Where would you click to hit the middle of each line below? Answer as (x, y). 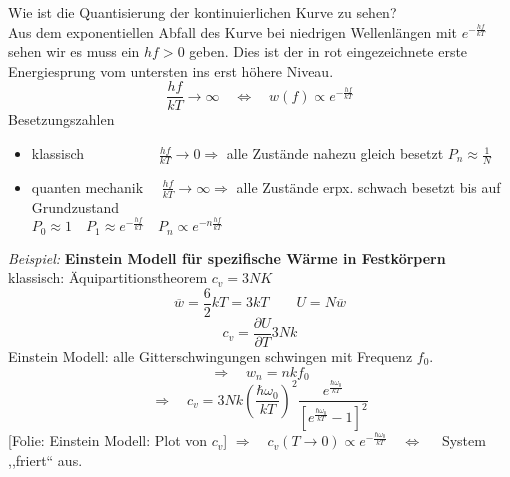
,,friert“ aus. (45, 460)
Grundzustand (75, 206)
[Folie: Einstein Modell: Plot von (108, 440)
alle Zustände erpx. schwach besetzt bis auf (368, 186)
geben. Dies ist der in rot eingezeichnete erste (328, 51)
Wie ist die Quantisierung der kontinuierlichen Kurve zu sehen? (202, 12)
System (463, 440)
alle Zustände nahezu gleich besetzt (335, 153)
